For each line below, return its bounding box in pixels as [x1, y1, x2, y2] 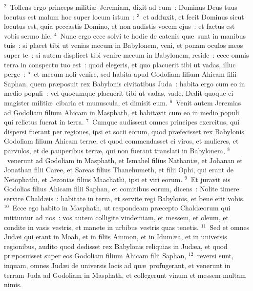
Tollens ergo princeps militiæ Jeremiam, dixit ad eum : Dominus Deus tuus [10, 2, 237, 12]
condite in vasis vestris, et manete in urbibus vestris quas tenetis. [4, 222, 199, 232]
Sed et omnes [210, 222, 250, 232]
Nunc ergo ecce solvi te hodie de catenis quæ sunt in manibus [60, 30, 246, 41]
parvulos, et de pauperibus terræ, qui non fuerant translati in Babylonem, [4, 145, 225, 155]
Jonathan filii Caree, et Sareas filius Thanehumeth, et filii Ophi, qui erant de [4, 165, 233, 175]
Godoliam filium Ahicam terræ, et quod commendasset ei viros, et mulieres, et [4, 136, 239, 146]
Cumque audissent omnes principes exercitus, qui [92, 117, 240, 127]
